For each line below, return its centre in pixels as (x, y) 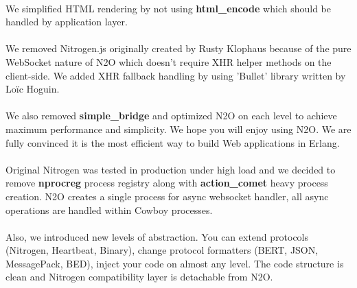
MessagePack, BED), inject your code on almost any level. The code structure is (175, 263)
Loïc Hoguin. (33, 89)
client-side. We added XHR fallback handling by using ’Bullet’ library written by (176, 75)
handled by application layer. (67, 22)
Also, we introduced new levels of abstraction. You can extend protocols (157, 236)
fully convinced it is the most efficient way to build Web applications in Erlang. (173, 142)
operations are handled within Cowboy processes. (109, 209)
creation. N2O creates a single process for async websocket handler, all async (167, 196)
